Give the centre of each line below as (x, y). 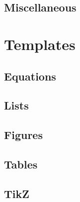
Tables (21, 164)
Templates (40, 44)
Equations (30, 76)
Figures (23, 135)
